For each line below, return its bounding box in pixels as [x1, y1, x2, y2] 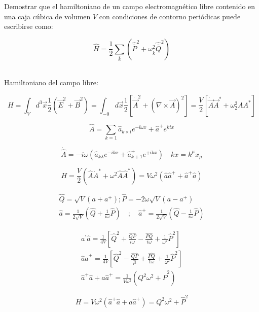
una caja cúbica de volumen [4, 11, 91, 21]
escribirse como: [4, 21, 53, 31]
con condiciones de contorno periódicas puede [99, 11, 241, 21]
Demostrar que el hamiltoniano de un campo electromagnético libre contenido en [4, 1, 255, 11]
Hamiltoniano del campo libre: [4, 77, 98, 88]
